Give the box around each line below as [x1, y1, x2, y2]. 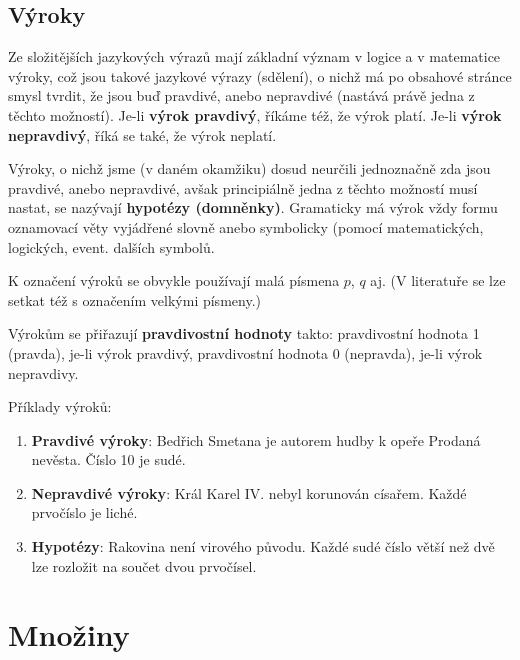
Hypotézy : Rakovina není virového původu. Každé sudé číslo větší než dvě [31, 536, 495, 557]
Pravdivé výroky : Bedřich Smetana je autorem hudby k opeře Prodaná [31, 429, 481, 450]
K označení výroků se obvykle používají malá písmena [8, 270, 340, 291]
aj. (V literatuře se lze [370, 270, 506, 291]
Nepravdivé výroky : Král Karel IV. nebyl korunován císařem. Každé [31, 482, 467, 503]
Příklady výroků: [8, 396, 112, 417]
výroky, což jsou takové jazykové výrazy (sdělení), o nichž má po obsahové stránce [8, 65, 512, 86]
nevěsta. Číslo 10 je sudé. [31, 449, 186, 470]
